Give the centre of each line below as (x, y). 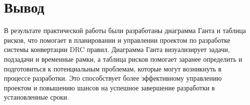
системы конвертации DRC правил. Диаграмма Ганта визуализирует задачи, (117, 49)
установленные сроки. (37, 97)
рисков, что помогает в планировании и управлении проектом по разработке (117, 40)
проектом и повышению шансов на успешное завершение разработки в (109, 87)
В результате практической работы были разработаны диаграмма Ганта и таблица (125, 30)
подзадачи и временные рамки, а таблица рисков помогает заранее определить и (123, 59)
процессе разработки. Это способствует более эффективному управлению (113, 78)
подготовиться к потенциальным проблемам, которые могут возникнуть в (113, 68)
